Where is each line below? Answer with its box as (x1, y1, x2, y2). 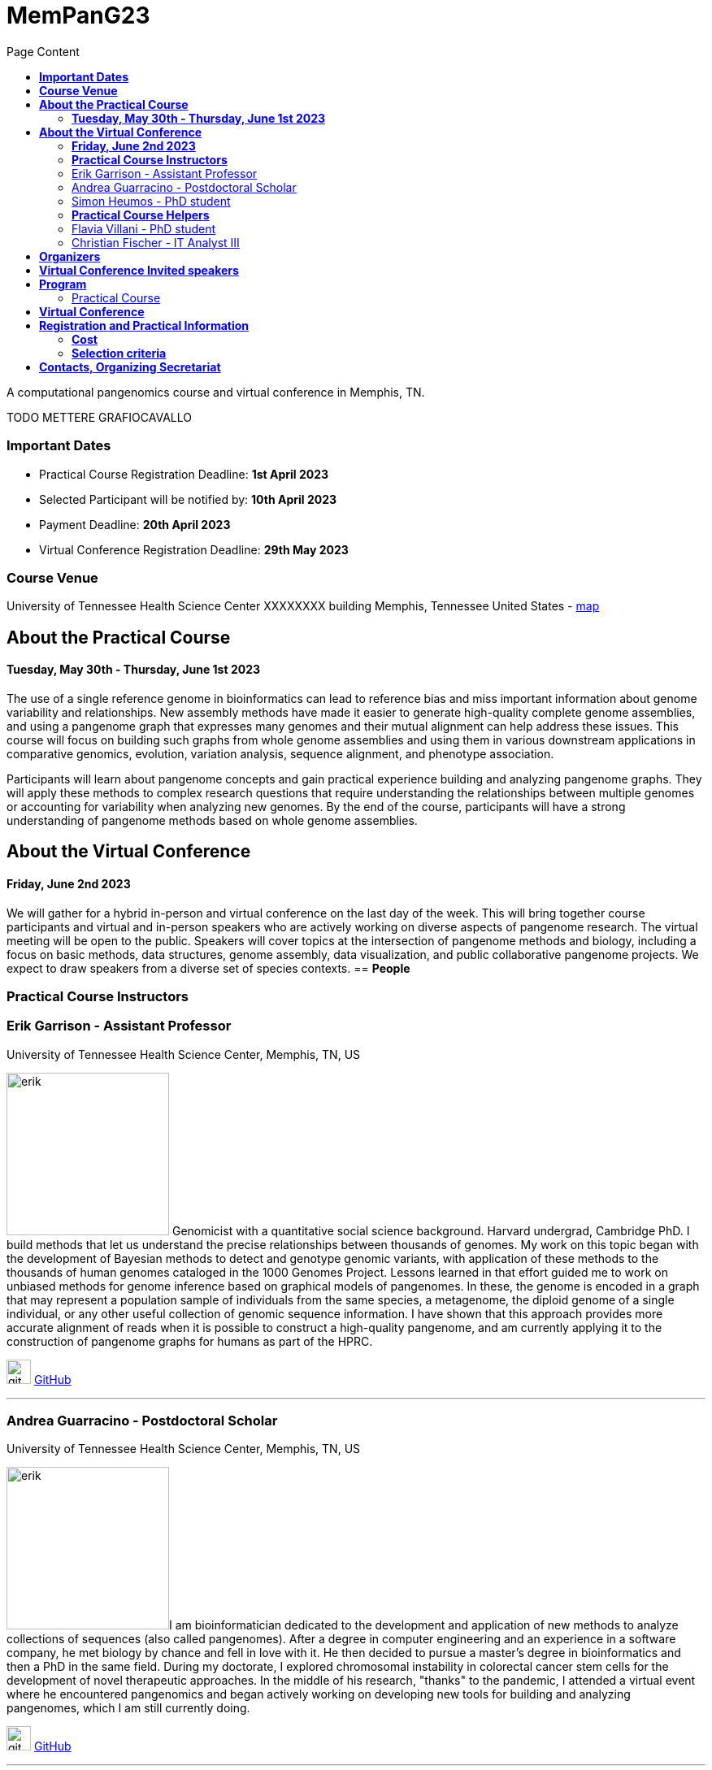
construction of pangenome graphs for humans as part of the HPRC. (7, 1334, 373, 1348)
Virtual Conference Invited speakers (39, 262, 239, 277)
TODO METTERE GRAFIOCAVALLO (7, 410, 192, 424)
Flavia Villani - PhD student (72, 221, 216, 236)
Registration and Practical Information (39, 318, 250, 332)
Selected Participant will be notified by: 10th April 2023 (39, 492, 337, 506)
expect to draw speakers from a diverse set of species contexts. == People (7, 961, 410, 975)
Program (39, 276, 87, 291)
